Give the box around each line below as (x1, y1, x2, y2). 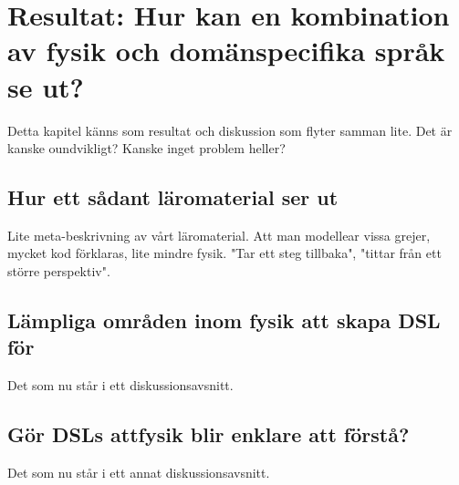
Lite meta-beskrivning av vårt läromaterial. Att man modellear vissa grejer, (7, 225, 431, 244)
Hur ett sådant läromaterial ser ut (7, 183, 339, 212)
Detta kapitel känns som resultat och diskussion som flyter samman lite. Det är (7, 120, 453, 139)
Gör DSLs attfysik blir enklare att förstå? (7, 420, 410, 449)
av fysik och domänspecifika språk (7, 32, 445, 69)
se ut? (7, 67, 84, 105)
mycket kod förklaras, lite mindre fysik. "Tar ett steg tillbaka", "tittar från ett (7, 243, 442, 263)
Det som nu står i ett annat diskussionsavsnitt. (7, 463, 270, 482)
